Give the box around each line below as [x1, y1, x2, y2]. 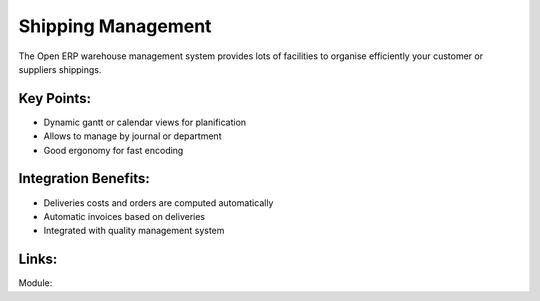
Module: [18, 277, 53, 289]
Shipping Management [18, 15, 212, 37]
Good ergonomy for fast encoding [43, 144, 184, 156]
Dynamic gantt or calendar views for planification [43, 116, 247, 128]
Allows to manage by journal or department [43, 130, 222, 142]
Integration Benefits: [18, 170, 150, 187]
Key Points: [18, 90, 92, 107]
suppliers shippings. [18, 63, 102, 75]
